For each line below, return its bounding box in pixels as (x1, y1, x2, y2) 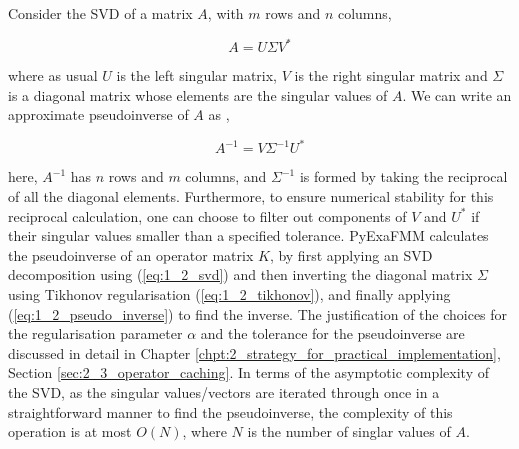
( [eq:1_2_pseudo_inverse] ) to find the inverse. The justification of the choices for (8, 303, 508, 324)
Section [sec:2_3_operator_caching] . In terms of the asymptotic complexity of (8, 362, 489, 383)
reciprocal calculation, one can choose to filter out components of (8, 205, 407, 226)
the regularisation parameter (8, 323, 183, 344)
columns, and (185, 166, 267, 187)
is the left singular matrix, (116, 65, 277, 86)
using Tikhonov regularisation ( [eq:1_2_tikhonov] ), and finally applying (8, 283, 451, 304)
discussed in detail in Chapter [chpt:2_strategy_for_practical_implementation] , (8, 342, 501, 363)
